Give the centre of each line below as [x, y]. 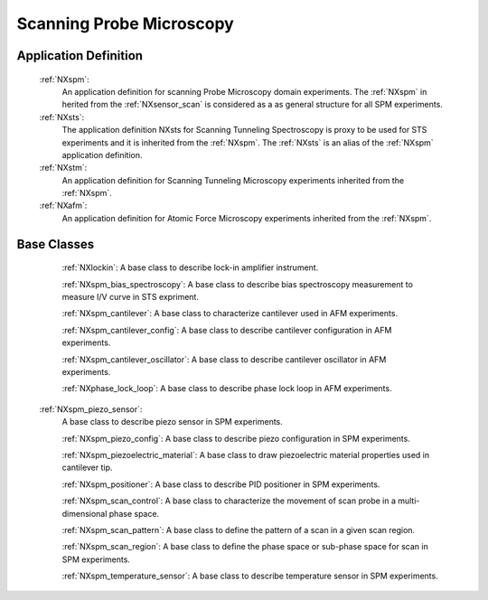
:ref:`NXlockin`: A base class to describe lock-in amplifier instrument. [190, 267]
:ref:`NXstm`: [63, 168]
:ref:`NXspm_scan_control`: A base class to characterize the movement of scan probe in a [229, 501]
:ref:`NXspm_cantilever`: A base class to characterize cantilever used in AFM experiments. [230, 314]
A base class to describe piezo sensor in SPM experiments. [173, 422]
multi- [409, 501]
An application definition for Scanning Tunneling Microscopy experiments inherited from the [233, 180]
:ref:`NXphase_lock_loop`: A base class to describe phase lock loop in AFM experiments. [227, 389]
